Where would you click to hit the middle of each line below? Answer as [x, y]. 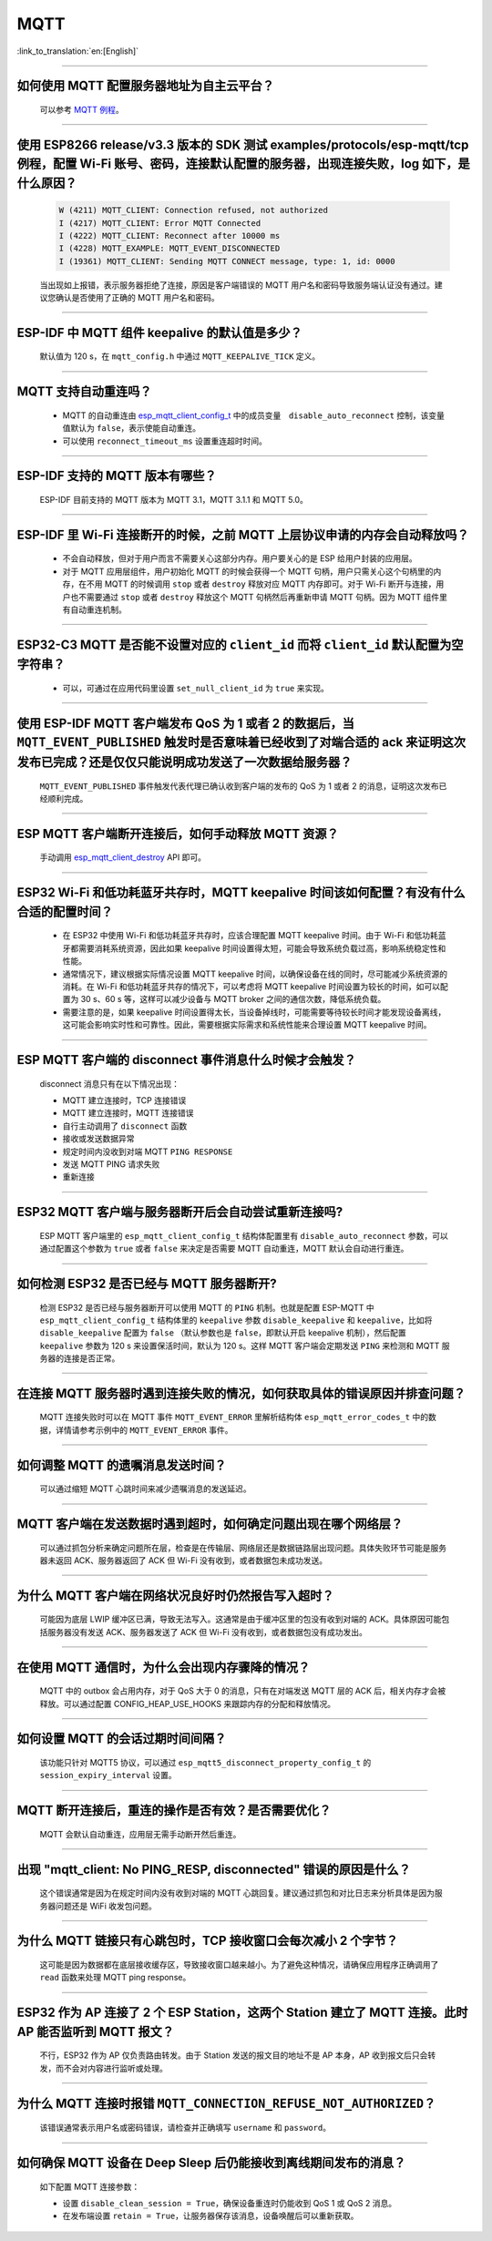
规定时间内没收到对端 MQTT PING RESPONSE [148, 1151]
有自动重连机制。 [94, 609]
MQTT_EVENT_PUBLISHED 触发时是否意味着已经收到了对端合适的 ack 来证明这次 [241, 742]
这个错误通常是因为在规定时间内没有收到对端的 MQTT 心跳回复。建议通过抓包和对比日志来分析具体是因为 [237, 1893]
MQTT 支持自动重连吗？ [84, 392]
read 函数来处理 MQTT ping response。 [115, 1978]
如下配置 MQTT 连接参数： [90, 2186]
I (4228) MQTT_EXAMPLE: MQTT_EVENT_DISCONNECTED [169, 249]
